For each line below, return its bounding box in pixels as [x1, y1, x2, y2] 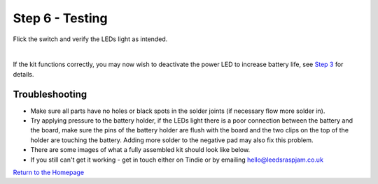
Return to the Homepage [13, 168, 84, 176]
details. [13, 70, 34, 78]
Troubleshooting [13, 88, 87, 100]
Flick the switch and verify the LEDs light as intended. [13, 35, 168, 43]
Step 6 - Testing [13, 10, 108, 26]
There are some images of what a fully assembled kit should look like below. [30, 146, 251, 154]
